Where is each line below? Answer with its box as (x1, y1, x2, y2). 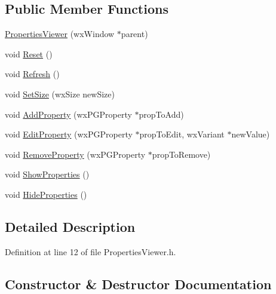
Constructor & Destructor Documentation (5, 274, 272, 293)
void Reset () (5, 47, 53, 60)
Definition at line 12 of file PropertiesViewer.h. (5, 245, 176, 258)
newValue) (231, 128, 270, 140)
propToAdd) (139, 108, 184, 120)
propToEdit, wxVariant (139, 128, 225, 140)
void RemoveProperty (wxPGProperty (5, 148, 146, 160)
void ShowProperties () (5, 168, 90, 180)
